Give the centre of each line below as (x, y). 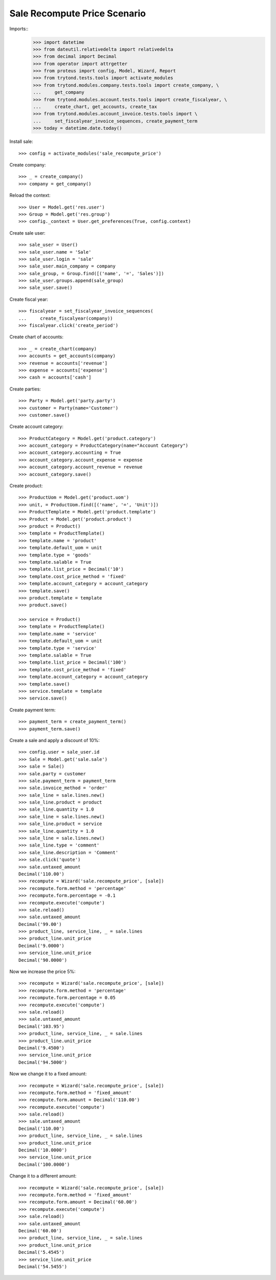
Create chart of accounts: (37, 337)
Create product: (26, 486)
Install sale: (21, 141)
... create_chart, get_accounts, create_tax (95, 107)
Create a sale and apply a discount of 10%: (54, 740)
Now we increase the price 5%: (43, 972)
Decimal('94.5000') (43, 1062)
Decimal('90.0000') (43, 960)
